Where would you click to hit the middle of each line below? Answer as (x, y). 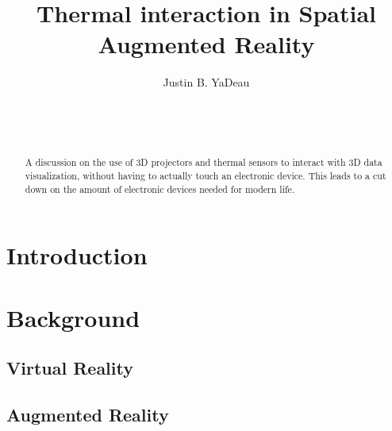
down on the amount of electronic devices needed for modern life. (160, 189)
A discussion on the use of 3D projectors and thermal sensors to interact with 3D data (204, 162)
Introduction (77, 255)
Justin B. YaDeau (206, 82)
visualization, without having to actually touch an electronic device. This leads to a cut (206, 176)
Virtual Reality (70, 368)
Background (73, 317)
